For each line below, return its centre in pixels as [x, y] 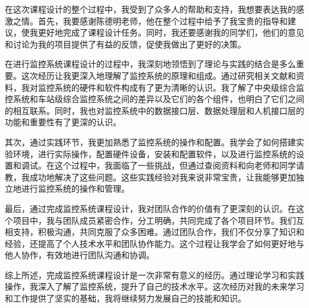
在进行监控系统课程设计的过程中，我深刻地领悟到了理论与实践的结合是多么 [150, 64]
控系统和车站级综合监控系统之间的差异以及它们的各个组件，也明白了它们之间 [154, 99]
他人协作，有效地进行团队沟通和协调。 [80, 255]
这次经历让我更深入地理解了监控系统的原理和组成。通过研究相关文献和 [158, 75]
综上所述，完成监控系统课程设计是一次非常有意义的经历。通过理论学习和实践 [154, 274]
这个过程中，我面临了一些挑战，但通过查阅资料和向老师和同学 [175, 165]
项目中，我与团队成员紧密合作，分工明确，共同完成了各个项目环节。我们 [154, 220]
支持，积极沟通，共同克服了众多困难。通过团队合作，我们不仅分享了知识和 [158, 232]
